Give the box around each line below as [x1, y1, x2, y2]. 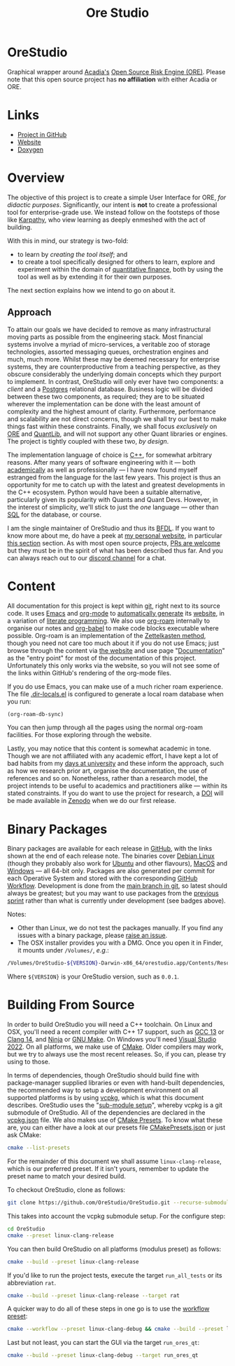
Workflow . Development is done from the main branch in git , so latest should [7, 882, 227, 890]
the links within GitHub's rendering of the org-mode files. [7, 668, 171, 677]
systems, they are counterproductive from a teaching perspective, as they [7, 362, 221, 371]
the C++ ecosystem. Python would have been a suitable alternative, [7, 488, 203, 496]
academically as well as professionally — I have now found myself [7, 465, 198, 474]
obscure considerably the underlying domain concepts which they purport [7, 370, 222, 378]
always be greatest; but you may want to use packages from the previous [7, 889, 219, 898]
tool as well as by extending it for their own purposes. [17, 272, 173, 281]
